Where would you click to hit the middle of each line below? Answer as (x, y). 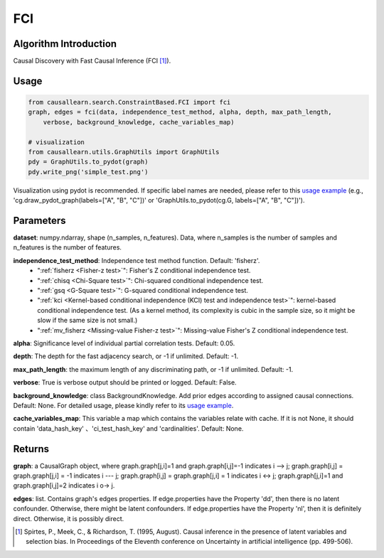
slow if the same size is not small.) (87, 321)
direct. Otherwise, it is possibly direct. (69, 518)
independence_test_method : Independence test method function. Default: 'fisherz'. (137, 260)
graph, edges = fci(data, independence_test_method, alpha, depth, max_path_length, (180, 112)
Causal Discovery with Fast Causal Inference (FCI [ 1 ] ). (92, 61)
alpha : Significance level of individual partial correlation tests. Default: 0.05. (124, 343)
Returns (31, 449)
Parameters (39, 220)
